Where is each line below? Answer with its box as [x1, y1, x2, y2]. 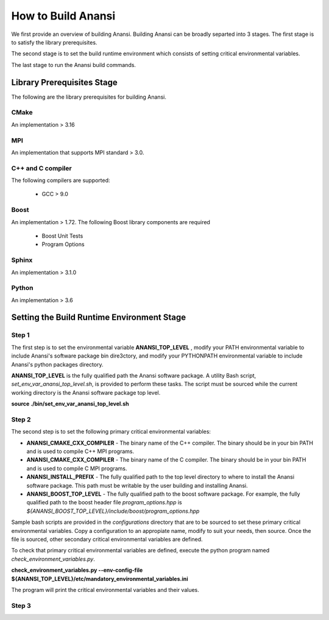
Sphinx [11, 256, 33, 264]
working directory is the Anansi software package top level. [11, 389, 161, 396]
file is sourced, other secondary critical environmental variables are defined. [11, 535, 203, 543]
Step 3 [11, 601, 32, 610]
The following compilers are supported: [11, 177, 110, 184]
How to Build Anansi [11, 9, 116, 23]
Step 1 [11, 331, 30, 339]
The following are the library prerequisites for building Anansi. [11, 93, 167, 100]
